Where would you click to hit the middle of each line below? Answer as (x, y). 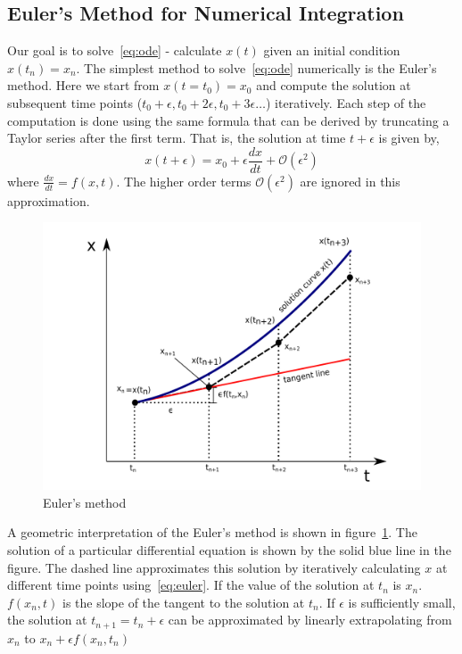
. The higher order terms (184, 181)
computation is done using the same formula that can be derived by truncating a (228, 120)
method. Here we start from (83, 85)
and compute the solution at (334, 85)
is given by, (409, 138)
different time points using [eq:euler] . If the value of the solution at (191, 585)
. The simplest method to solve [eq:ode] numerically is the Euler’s (256, 67)
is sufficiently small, (402, 602)
